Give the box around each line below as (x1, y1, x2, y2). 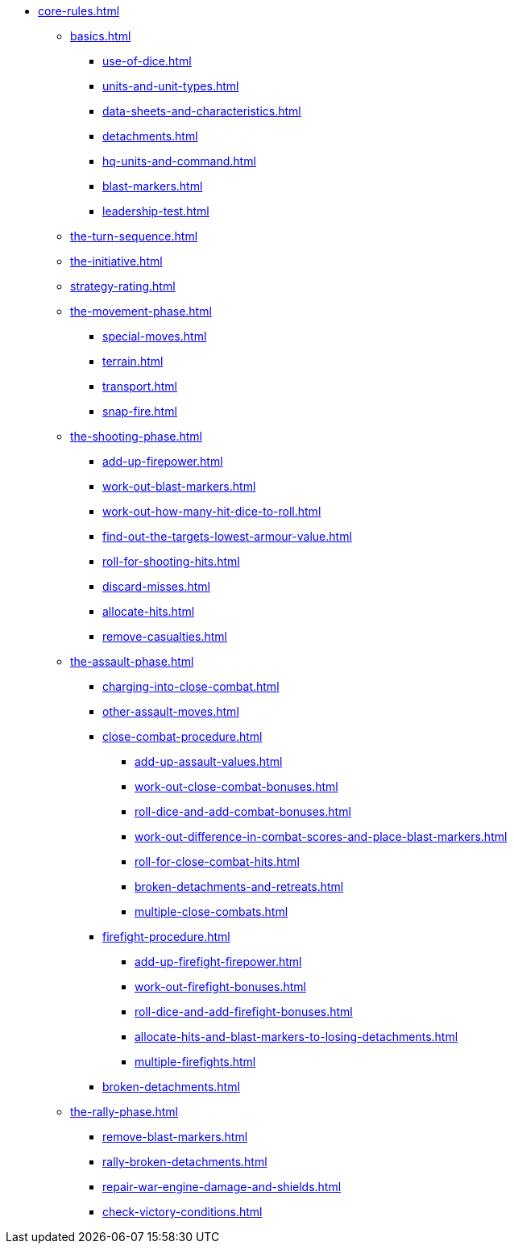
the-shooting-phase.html (70, 429, 202, 443)
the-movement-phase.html (70, 304, 212, 318)
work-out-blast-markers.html (102, 479, 256, 493)
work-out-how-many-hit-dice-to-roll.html (102, 504, 321, 518)
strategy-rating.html (70, 279, 176, 293)
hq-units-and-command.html (102, 154, 256, 168)
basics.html (70, 29, 131, 43)
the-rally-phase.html (70, 1105, 179, 1118)
